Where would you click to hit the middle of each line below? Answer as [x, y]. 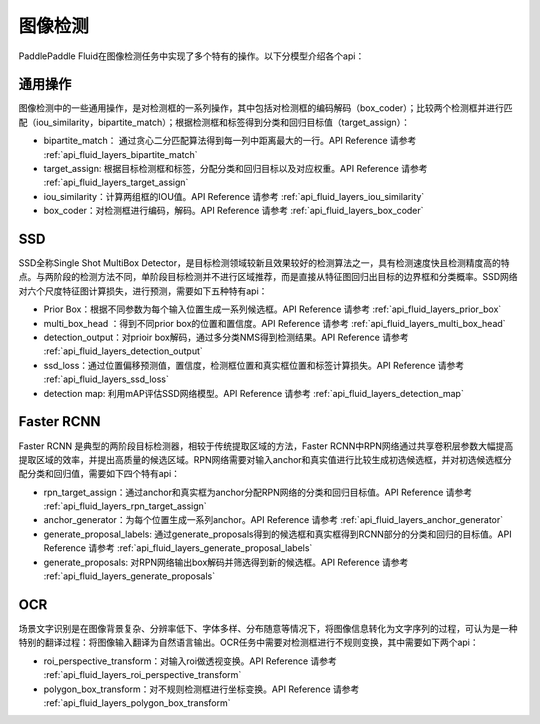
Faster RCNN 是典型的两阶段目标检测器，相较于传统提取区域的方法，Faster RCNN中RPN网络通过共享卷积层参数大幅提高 [266, 446]
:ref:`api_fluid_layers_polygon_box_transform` [137, 702]
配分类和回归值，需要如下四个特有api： [99, 474]
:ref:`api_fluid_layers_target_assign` [116, 182]
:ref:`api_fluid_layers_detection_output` [123, 351]
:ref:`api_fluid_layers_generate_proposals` [129, 576]
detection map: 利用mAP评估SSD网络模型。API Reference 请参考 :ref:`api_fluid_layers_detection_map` [253, 393]
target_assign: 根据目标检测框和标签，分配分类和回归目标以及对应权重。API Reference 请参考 [235, 169]
